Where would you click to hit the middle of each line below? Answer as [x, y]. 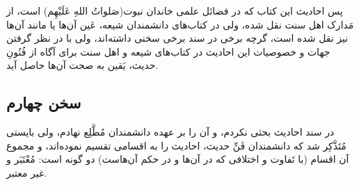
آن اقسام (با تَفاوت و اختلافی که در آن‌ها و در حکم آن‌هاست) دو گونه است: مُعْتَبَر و [178, 159]
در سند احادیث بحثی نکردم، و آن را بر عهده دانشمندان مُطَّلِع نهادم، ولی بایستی [170, 132]
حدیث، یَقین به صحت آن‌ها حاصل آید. [82, 65]
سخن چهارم [44, 103]
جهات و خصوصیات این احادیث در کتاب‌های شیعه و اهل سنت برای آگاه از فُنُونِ [168, 51]
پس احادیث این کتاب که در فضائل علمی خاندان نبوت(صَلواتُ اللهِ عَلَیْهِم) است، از [175, 10]
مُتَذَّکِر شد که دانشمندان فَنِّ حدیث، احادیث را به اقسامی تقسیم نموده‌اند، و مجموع [176, 145]
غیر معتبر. [27, 172]
